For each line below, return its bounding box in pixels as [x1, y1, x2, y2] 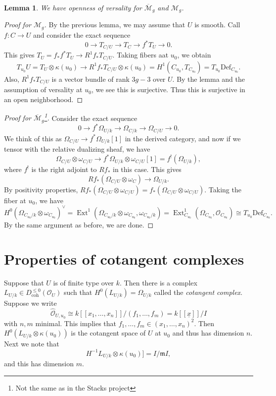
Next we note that [4, 339, 59, 349]
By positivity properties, [4, 184, 78, 194]
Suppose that [4, 277, 44, 287]
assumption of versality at [4, 84, 83, 95]
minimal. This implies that [35, 318, 116, 328]
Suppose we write [4, 298, 57, 308]
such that [63, 287, 92, 297]
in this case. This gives [113, 164, 182, 174]
